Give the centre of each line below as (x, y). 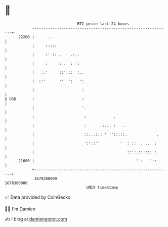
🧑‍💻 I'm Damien (20, 209)
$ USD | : (45, 99)
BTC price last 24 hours (103, 24)
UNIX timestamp (102, 187)
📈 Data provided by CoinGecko (38, 197)
